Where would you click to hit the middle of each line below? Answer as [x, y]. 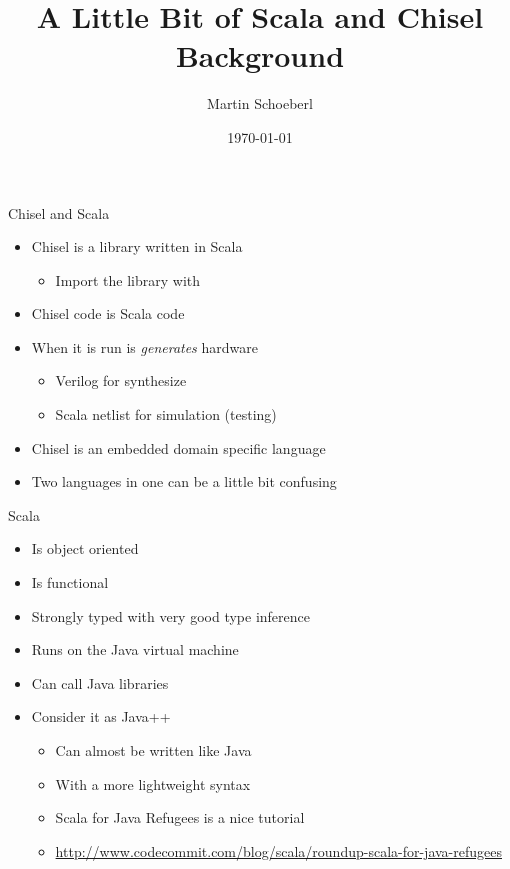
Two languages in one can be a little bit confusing [184, 481]
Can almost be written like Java [153, 750]
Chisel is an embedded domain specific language [178, 447]
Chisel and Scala [59, 212]
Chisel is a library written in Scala [137, 246]
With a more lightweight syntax [153, 783]
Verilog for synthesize [121, 380]
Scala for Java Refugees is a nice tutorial [180, 817]
